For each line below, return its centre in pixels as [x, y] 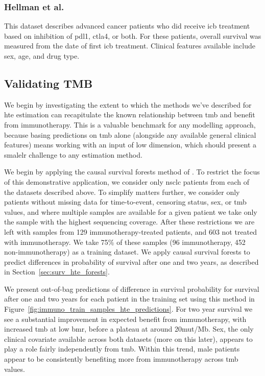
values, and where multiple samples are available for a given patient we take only [131, 211]
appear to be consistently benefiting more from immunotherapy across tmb [121, 359]
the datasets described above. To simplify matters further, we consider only [122, 192]
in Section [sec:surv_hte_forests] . [57, 272]
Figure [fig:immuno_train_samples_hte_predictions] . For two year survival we [128, 309]
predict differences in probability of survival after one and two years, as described [131, 261]
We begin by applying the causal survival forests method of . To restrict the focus [132, 172]
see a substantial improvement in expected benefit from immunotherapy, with [125, 319]
